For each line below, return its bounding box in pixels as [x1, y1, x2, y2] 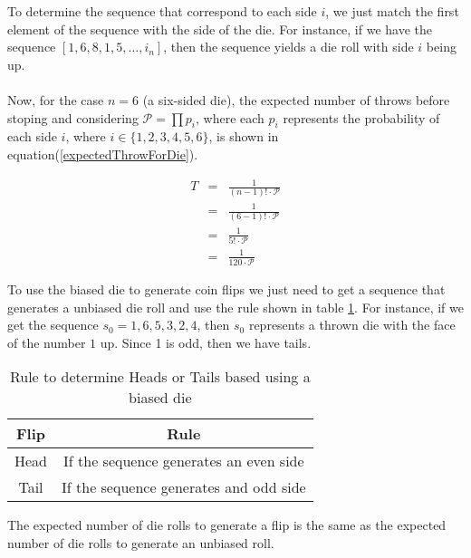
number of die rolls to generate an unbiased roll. [7, 534, 274, 553]
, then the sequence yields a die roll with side [163, 37, 414, 56]
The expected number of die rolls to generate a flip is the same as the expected [7, 515, 447, 534]
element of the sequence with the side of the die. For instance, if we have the [7, 19, 433, 38]
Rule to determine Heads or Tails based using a [9, 366, 311, 388]
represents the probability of [283, 108, 440, 127]
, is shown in [208, 127, 279, 146]
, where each [196, 108, 264, 127]
